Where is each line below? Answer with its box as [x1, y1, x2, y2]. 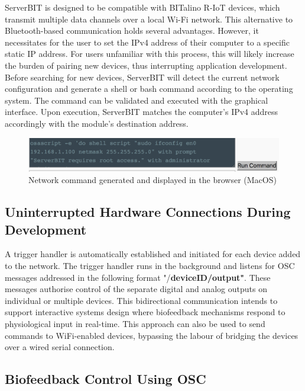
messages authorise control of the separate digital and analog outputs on [5, 283, 267, 295]
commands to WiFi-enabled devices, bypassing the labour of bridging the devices [5, 329, 298, 341]
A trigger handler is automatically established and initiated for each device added [5, 248, 301, 260]
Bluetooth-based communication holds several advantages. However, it [5, 24, 259, 37]
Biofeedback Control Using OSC [5, 370, 206, 388]
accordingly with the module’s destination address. [5, 117, 189, 129]
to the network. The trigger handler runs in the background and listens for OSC [5, 259, 295, 272]
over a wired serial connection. [5, 341, 115, 353]
